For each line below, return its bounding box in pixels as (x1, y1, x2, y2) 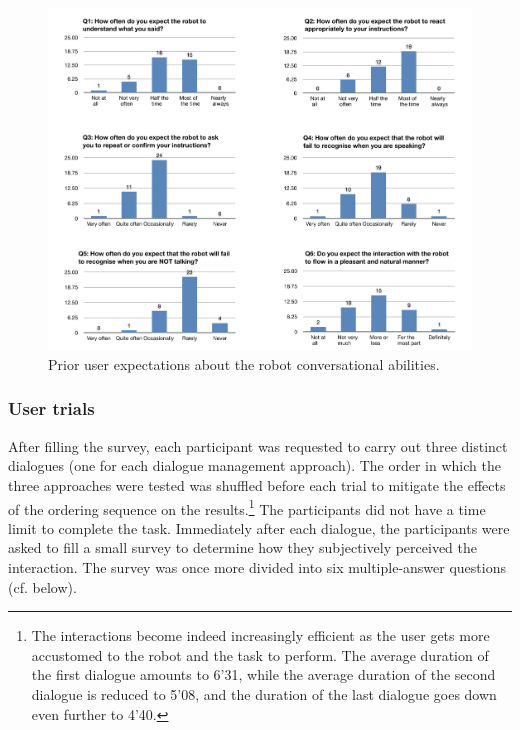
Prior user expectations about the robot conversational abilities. (48, 353, 440, 374)
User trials (8, 396, 95, 421)
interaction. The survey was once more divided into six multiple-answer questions (8, 556, 506, 577)
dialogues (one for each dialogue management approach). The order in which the (8, 455, 501, 476)
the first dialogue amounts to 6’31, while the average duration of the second (31, 664, 496, 685)
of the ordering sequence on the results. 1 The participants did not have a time (8, 495, 486, 519)
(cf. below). (8, 576, 77, 597)
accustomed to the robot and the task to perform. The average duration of (31, 644, 489, 665)
